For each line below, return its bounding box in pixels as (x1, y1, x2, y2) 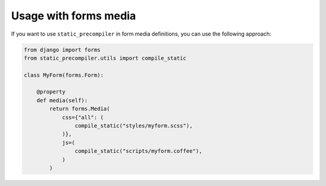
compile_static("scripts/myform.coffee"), (74, 148, 202, 155)
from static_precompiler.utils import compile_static (24, 54, 187, 62)
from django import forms (24, 46, 101, 53)
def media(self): (36, 97, 88, 104)
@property (36, 88, 66, 95)
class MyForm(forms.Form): (24, 71, 104, 79)
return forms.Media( (49, 106, 110, 112)
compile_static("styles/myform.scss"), (74, 123, 193, 129)
